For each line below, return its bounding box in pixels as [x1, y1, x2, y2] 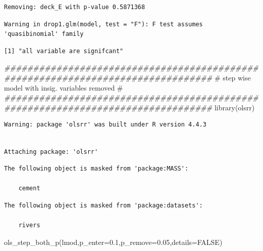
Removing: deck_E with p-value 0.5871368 [4, 4, 145, 11]
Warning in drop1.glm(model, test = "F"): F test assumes [4, 20, 203, 28]
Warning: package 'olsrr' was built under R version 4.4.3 [4, 121, 206, 129]
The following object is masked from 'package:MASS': [4, 165, 189, 173]
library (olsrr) [214, 102, 255, 112]
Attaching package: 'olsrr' [4, 148, 98, 155]
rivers [18, 222, 40, 229]
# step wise [214, 72, 251, 82]
